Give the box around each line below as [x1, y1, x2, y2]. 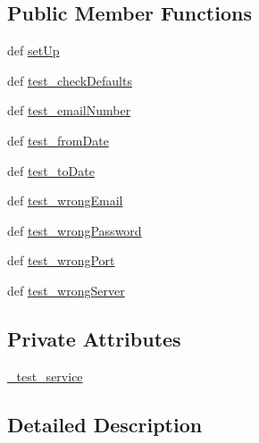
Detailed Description [7, 410, 203, 438]
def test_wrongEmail [7, 191, 123, 210]
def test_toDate [7, 161, 95, 180]
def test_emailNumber [7, 101, 131, 120]
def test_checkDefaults [7, 71, 132, 89]
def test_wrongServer [7, 280, 125, 299]
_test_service [7, 366, 83, 385]
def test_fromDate [7, 130, 109, 149]
